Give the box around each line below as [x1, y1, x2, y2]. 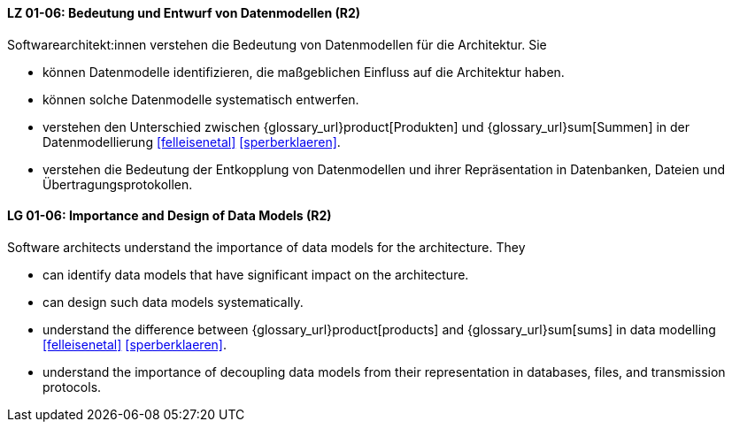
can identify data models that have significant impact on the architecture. [42, 266, 469, 282]
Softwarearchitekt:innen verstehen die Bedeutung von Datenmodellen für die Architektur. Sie [7, 36, 547, 52]
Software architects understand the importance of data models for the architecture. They [7, 239, 526, 255]
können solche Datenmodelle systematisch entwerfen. [42, 91, 359, 107]
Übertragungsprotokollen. [42, 176, 193, 192]
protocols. [42, 379, 102, 395]
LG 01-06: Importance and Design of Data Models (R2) [7, 208, 332, 224]
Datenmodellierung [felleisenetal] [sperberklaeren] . [42, 134, 341, 149]
